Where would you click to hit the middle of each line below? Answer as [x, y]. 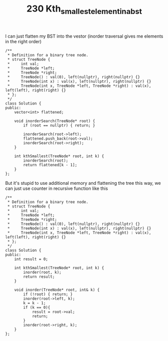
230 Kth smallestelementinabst [84, 10]
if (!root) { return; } [48, 294]
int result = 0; [31, 259]
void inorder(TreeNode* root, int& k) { [57, 290]
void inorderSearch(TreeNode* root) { [55, 121]
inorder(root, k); [42, 272]
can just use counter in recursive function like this [57, 188]
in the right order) [23, 41]
